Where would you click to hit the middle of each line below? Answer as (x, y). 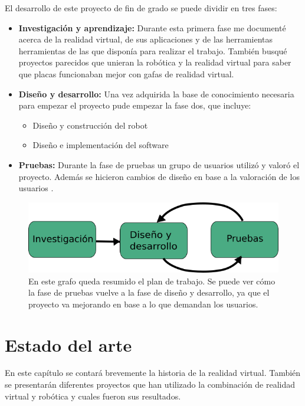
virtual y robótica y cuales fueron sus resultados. (93, 396)
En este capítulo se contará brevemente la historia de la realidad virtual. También (153, 373)
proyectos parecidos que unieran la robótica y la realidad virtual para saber (155, 62)
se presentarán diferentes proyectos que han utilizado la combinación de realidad (150, 384)
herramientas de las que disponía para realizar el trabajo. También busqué (153, 50)
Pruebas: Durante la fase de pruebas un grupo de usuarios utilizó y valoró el (159, 164)
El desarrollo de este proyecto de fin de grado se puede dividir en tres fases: (141, 8)
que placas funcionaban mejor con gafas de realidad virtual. (126, 73)
